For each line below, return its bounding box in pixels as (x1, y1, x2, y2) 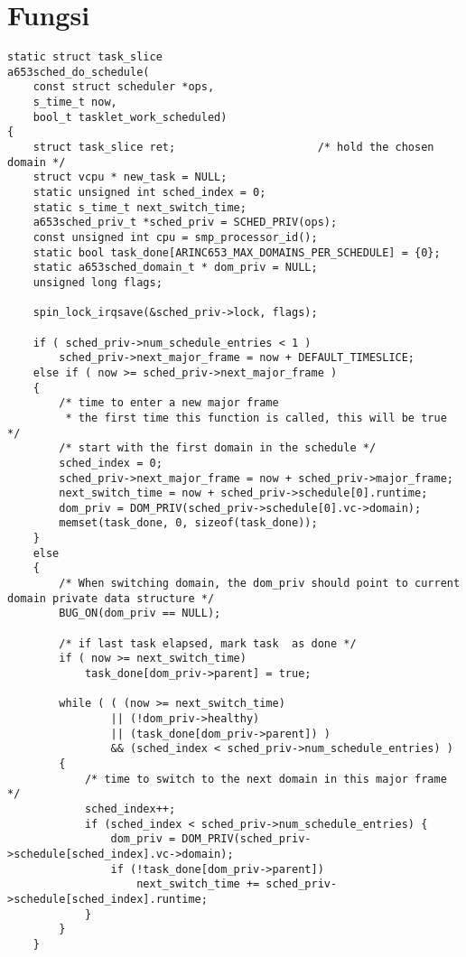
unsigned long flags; (33, 275, 163, 289)
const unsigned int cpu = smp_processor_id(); (33, 231, 318, 244)
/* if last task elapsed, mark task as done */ (59, 636, 357, 650)
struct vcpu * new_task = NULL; (33, 171, 228, 184)
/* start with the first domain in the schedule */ (59, 441, 377, 455)
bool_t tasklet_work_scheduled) (33, 110, 228, 124)
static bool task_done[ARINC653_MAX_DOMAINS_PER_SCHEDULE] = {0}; (33, 246, 441, 259)
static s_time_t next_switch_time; (33, 200, 247, 214)
